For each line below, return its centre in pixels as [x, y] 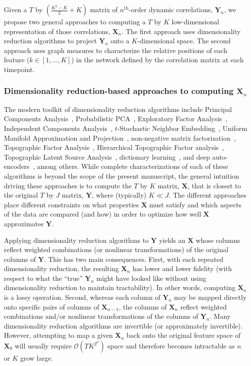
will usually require [43, 346]
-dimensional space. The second [184, 41]
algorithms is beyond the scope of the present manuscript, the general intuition [122, 175]
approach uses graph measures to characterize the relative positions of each [116, 50]
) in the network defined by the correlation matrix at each [157, 60]
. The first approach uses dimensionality [181, 31]
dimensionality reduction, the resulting [61, 268]
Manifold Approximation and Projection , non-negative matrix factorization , [120, 137]
